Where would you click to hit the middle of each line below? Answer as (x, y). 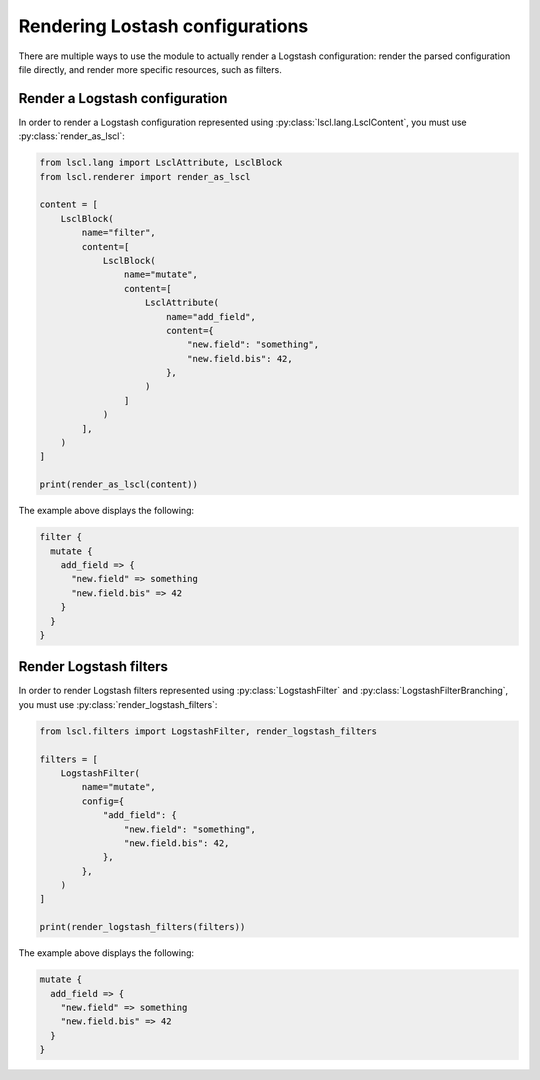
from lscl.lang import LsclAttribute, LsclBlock (161, 163)
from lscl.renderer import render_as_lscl (145, 176)
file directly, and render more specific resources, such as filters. (150, 69)
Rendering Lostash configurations (163, 26)
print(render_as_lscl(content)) (119, 484)
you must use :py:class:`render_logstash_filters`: (118, 704)
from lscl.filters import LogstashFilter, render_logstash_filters (208, 731)
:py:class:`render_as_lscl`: (71, 136)
